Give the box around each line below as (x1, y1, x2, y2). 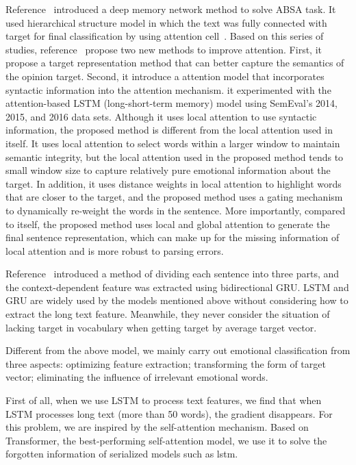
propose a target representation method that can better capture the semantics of (5, 55, 344, 70)
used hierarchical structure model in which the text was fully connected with (5, 15, 327, 29)
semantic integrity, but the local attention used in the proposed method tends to (5, 149, 344, 164)
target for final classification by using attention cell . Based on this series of (5, 29, 324, 43)
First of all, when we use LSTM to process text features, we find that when (5, 393, 322, 407)
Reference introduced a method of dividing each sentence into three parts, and (5, 266, 340, 281)
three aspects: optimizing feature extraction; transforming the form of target (5, 356, 326, 370)
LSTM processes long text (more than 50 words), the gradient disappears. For (5, 406, 333, 420)
